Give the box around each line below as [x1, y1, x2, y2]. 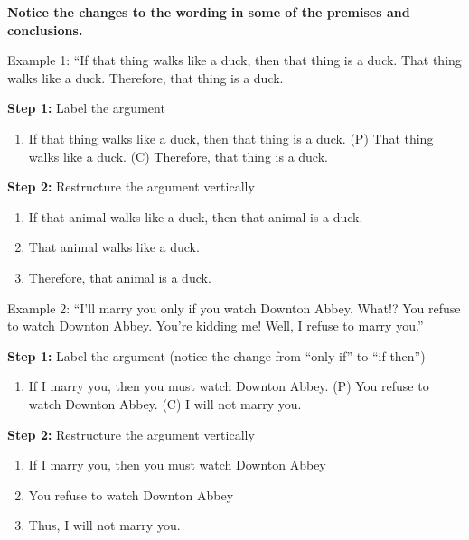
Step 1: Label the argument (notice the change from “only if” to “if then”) [7, 346, 426, 365]
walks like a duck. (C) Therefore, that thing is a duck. [28, 146, 328, 165]
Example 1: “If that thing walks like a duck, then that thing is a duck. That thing [7, 51, 462, 70]
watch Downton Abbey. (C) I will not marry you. [28, 394, 302, 413]
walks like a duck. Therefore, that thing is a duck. [7, 68, 284, 87]
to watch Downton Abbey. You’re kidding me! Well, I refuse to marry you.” [7, 316, 424, 335]
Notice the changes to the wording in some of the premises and [7, 3, 410, 21]
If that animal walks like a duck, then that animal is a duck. [28, 207, 363, 226]
